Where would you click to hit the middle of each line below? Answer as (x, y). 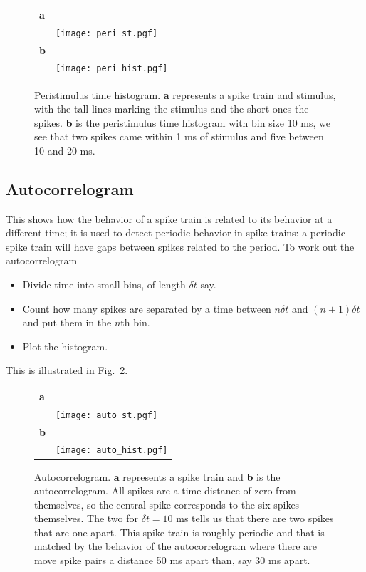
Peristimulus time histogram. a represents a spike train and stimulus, (185, 94)
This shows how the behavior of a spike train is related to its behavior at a (169, 218)
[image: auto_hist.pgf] (111, 451)
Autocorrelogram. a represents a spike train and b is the (157, 476)
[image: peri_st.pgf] (106, 33)
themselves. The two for (86, 518)
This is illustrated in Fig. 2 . (67, 370)
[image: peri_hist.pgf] (111, 69)
